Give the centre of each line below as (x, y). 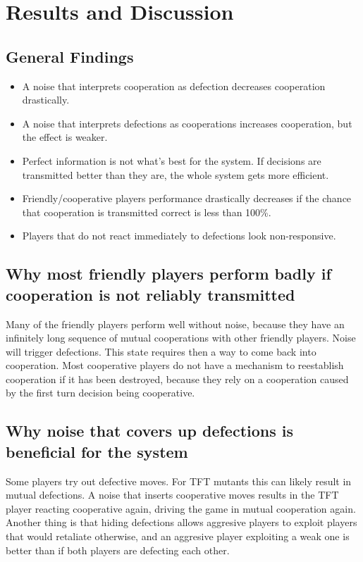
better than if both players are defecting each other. (118, 550)
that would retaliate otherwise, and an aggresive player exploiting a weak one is (178, 536)
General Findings (70, 56)
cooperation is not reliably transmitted (150, 294)
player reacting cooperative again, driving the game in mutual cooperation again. (181, 508)
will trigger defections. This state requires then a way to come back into (161, 351)
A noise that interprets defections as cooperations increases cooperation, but (187, 123)
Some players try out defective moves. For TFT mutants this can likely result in (179, 481)
